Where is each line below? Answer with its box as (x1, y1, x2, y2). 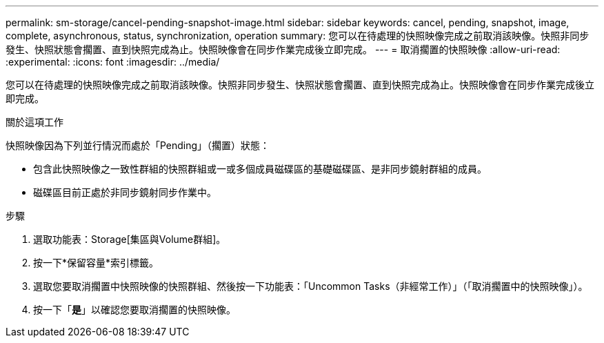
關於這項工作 (6, 116, 63, 128)
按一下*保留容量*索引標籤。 (33, 257, 159, 268)
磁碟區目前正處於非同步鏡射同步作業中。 (33, 186, 217, 198)
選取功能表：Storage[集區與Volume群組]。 (33, 233, 226, 245)
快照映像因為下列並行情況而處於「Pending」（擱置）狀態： (6, 139, 270, 151)
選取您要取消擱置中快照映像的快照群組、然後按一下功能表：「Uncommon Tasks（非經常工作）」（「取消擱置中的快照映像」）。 (33, 280, 588, 292)
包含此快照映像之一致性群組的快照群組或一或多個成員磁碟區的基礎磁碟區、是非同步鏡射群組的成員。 (33, 163, 487, 175)
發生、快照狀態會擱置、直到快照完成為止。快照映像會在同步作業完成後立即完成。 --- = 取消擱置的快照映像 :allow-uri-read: (6, 43, 561, 55)
